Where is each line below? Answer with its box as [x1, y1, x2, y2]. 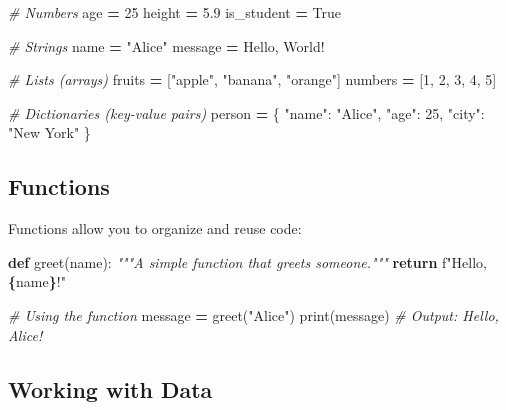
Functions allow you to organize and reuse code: [8, 218, 302, 239]
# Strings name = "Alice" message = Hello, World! [8, 35, 325, 56]
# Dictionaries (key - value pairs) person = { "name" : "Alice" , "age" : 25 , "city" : [8, 102, 485, 123]
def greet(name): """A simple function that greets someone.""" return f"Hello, [8, 251, 487, 272]
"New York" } [8, 122, 91, 143]
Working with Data [8, 373, 213, 404]
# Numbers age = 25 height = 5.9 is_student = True [8, 2, 342, 22]
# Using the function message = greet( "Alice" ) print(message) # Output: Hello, [8, 304, 499, 325]
